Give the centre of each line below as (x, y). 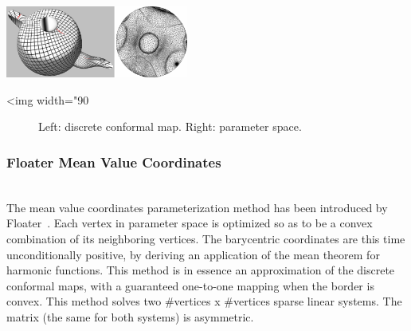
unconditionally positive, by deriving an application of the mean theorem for (193, 254)
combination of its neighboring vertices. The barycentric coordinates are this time (206, 239)
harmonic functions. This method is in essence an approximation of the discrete (201, 270)
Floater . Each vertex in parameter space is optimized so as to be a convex (190, 223)
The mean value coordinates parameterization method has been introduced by (197, 207)
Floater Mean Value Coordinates (114, 162)
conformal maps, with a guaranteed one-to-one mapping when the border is (190, 285)
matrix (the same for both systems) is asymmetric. (130, 317)
